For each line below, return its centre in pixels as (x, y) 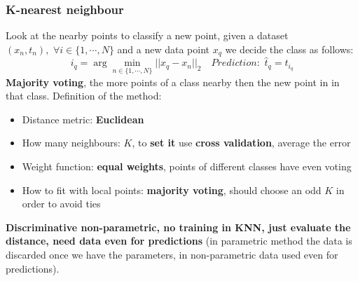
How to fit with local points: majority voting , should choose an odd (172, 190)
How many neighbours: (71, 143)
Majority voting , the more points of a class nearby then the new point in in (173, 82)
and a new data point (163, 49)
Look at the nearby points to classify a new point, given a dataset (147, 35)
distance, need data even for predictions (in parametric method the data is (179, 241)
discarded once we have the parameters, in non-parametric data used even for (172, 255)
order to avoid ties (61, 204)
